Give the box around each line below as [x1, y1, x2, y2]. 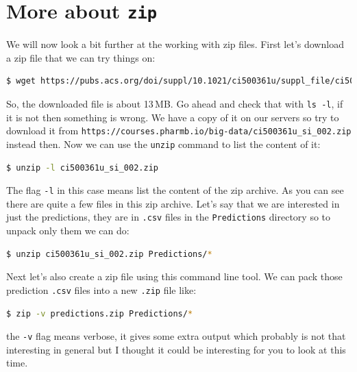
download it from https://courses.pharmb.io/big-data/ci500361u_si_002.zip [6, 123, 352, 138]
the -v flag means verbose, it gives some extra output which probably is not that [6, 329, 346, 343]
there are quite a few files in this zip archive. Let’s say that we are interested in [6, 196, 340, 210]
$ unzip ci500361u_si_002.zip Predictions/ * [6, 249, 212, 259]
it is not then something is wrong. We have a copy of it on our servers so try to [6, 110, 339, 124]
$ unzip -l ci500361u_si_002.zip [6, 162, 158, 173]
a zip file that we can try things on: [6, 50, 156, 64]
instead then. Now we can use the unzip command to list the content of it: [6, 136, 321, 151]
